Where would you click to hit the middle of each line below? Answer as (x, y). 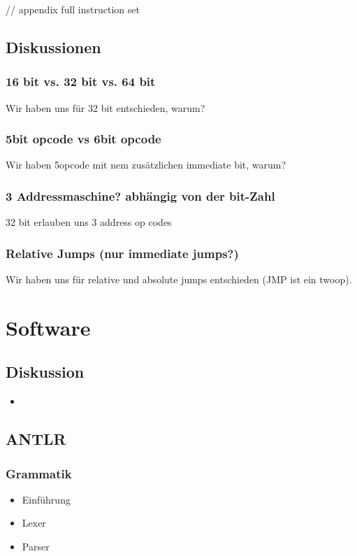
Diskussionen (53, 47)
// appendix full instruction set (73, 9)
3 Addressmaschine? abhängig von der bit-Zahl (140, 195)
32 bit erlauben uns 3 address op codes (89, 222)
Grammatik (39, 473)
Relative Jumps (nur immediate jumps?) (122, 253)
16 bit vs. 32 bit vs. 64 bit (81, 81)
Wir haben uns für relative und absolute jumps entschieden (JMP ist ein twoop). (179, 279)
